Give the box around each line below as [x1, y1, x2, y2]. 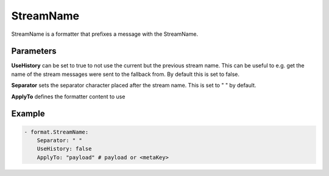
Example [11, 109, 45, 119]
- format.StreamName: [24, 128, 89, 135]
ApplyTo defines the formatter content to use [11, 93, 126, 100]
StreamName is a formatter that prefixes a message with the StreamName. [11, 30, 198, 38]
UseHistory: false [37, 146, 92, 152]
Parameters [11, 46, 57, 56]
